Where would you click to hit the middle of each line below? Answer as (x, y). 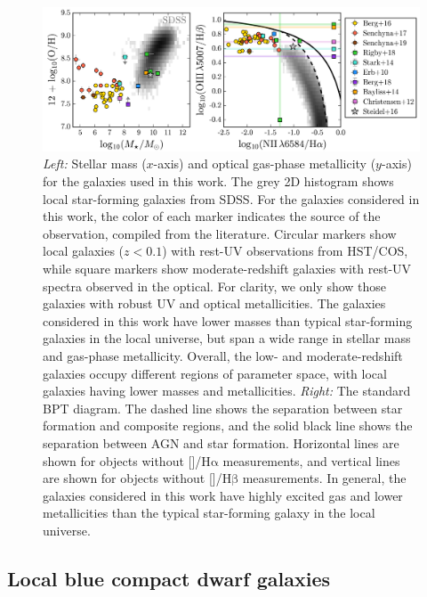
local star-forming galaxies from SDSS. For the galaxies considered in (231, 198)
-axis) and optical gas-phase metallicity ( (265, 164)
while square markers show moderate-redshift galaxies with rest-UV (227, 269)
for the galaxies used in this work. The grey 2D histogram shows (218, 181)
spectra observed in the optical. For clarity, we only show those (215, 286)
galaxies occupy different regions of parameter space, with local (215, 373)
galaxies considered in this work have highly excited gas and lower (223, 495)
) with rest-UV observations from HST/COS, (285, 251)
